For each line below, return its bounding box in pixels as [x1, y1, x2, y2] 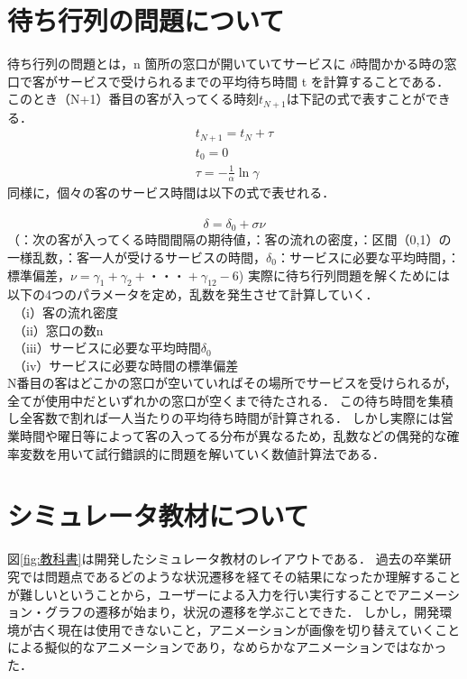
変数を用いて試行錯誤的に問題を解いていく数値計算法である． [19, 444, 386, 463]
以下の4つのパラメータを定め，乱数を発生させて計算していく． [7, 285, 379, 304]
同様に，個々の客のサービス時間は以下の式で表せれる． [7, 182, 335, 201]
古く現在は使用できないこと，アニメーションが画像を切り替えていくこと [32, 619, 461, 638]
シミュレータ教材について [7, 497, 309, 534]
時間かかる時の [355, 54, 444, 73]
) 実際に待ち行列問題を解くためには [238, 265, 450, 284]
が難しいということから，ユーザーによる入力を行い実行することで [7, 584, 398, 603]
